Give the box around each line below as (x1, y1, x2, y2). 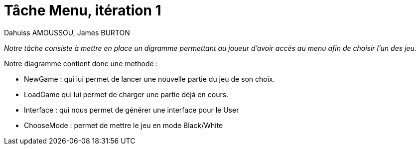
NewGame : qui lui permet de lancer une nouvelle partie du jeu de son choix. (24, 74, 275, 83)
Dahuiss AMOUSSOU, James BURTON (4, 28, 130, 37)
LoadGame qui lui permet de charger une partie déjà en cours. (24, 90, 229, 99)
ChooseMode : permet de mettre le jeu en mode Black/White (24, 121, 223, 130)
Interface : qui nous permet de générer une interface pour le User (24, 105, 239, 114)
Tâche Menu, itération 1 (4, 2, 161, 19)
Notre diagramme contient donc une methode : (4, 59, 158, 68)
